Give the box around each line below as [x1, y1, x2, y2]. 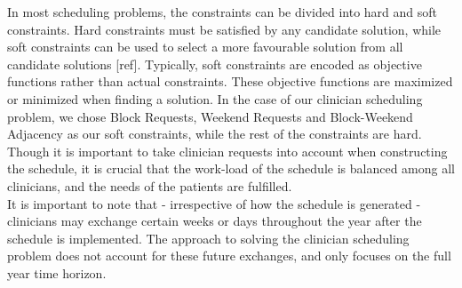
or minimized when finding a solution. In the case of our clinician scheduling [7, 89, 423, 108]
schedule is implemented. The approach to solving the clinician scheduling [7, 228, 410, 247]
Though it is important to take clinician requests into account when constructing [7, 141, 448, 160]
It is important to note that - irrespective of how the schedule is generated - [7, 194, 421, 212]
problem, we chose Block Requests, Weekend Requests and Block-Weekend [7, 107, 413, 125]
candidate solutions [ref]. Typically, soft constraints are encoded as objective [7, 54, 422, 73]
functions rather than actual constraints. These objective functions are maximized [7, 72, 453, 91]
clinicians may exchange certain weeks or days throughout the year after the [7, 212, 422, 230]
